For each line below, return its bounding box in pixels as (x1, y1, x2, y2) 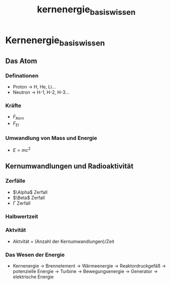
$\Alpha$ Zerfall (12, 189, 48, 195)
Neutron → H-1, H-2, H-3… (12, 89, 69, 96)
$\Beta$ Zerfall (12, 194, 45, 201)
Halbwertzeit (5, 212, 39, 220)
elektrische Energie (12, 274, 54, 280)
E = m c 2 (12, 146, 31, 153)
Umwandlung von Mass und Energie (5, 134, 98, 141)
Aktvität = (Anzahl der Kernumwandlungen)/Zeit (12, 238, 115, 244)
